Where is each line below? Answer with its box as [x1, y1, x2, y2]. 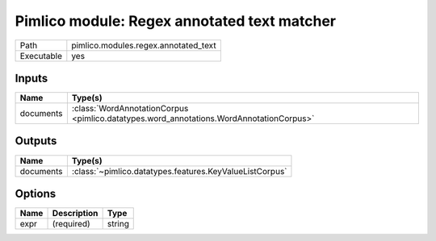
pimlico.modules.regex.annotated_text [71, 39, 217, 51]
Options [15, 187, 57, 201]
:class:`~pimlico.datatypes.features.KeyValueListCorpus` [71, 165, 287, 177]
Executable [19, 50, 62, 61]
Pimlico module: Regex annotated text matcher [15, 12, 337, 30]
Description [52, 208, 99, 219]
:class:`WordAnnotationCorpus [71, 103, 189, 114]
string [107, 218, 129, 230]
